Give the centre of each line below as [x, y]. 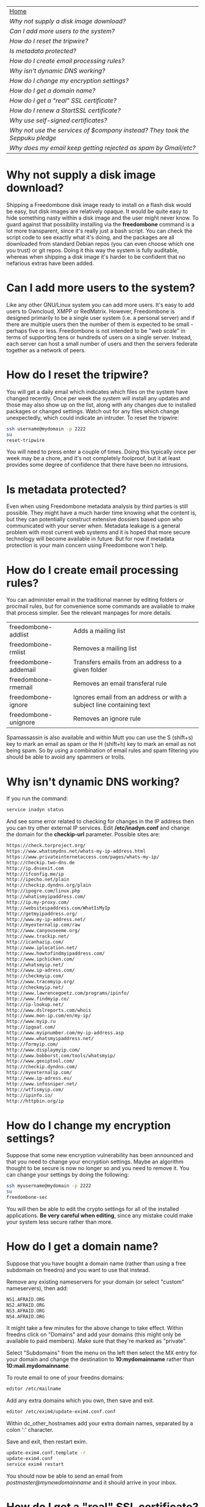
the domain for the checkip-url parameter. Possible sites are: [83, 834]
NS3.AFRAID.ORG [26, 1311]
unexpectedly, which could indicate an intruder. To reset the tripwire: [92, 417]
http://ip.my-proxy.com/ [38, 902]
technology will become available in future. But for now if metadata [91, 539]
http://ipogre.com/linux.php [43, 891]
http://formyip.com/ [33, 1044]
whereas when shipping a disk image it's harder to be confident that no [96, 256]
